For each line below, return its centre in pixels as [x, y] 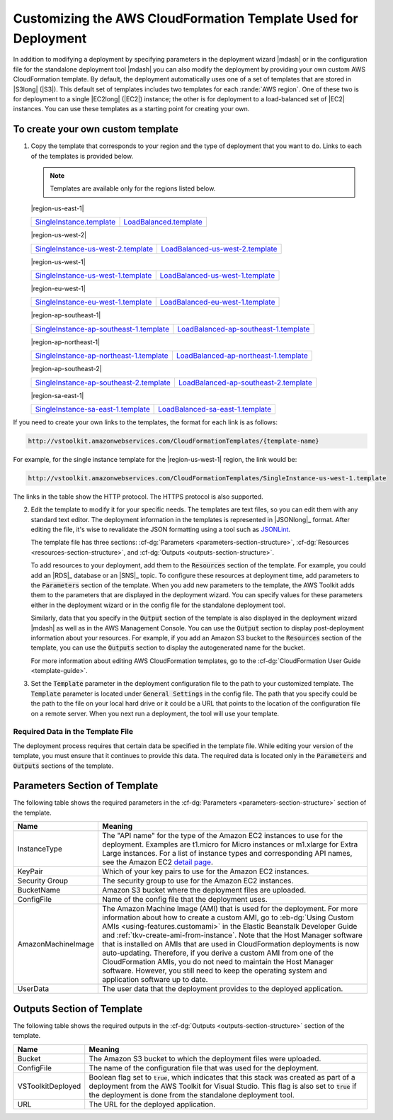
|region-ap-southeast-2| [66, 369]
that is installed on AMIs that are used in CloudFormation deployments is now [231, 944]
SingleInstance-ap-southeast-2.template [103, 383]
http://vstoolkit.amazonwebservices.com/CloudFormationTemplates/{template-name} [174, 441]
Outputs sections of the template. [63, 766]
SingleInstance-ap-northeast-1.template [102, 356]
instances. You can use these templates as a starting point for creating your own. [131, 109]
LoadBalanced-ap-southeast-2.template [245, 383]
